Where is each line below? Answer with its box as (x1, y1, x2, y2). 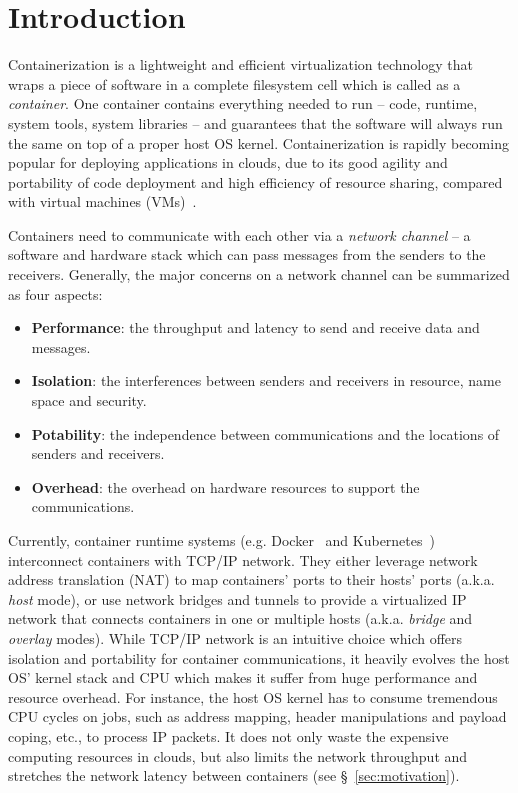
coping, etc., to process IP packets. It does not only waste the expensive (8, 725, 449, 746)
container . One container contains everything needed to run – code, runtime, (8, 93, 478, 114)
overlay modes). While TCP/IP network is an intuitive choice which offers (8, 627, 463, 648)
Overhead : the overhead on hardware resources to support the (31, 476, 420, 497)
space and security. (31, 390, 147, 411)
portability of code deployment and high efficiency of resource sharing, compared (8, 171, 503, 192)
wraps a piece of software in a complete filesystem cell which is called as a (8, 73, 461, 94)
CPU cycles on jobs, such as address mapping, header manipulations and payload (8, 706, 507, 727)
